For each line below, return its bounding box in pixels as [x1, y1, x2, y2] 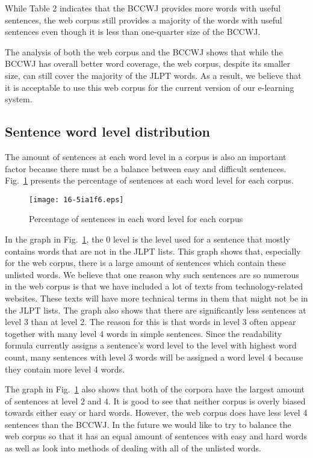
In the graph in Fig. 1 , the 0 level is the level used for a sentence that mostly [5, 232, 290, 245]
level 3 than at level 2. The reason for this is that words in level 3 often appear [5, 315, 296, 328]
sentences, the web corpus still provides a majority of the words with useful [5, 13, 282, 26]
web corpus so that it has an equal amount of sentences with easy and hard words [5, 430, 307, 442]
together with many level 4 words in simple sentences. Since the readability [5, 327, 282, 339]
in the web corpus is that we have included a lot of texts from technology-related [5, 280, 303, 292]
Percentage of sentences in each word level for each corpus [29, 212, 243, 225]
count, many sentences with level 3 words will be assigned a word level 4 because [5, 350, 303, 363]
